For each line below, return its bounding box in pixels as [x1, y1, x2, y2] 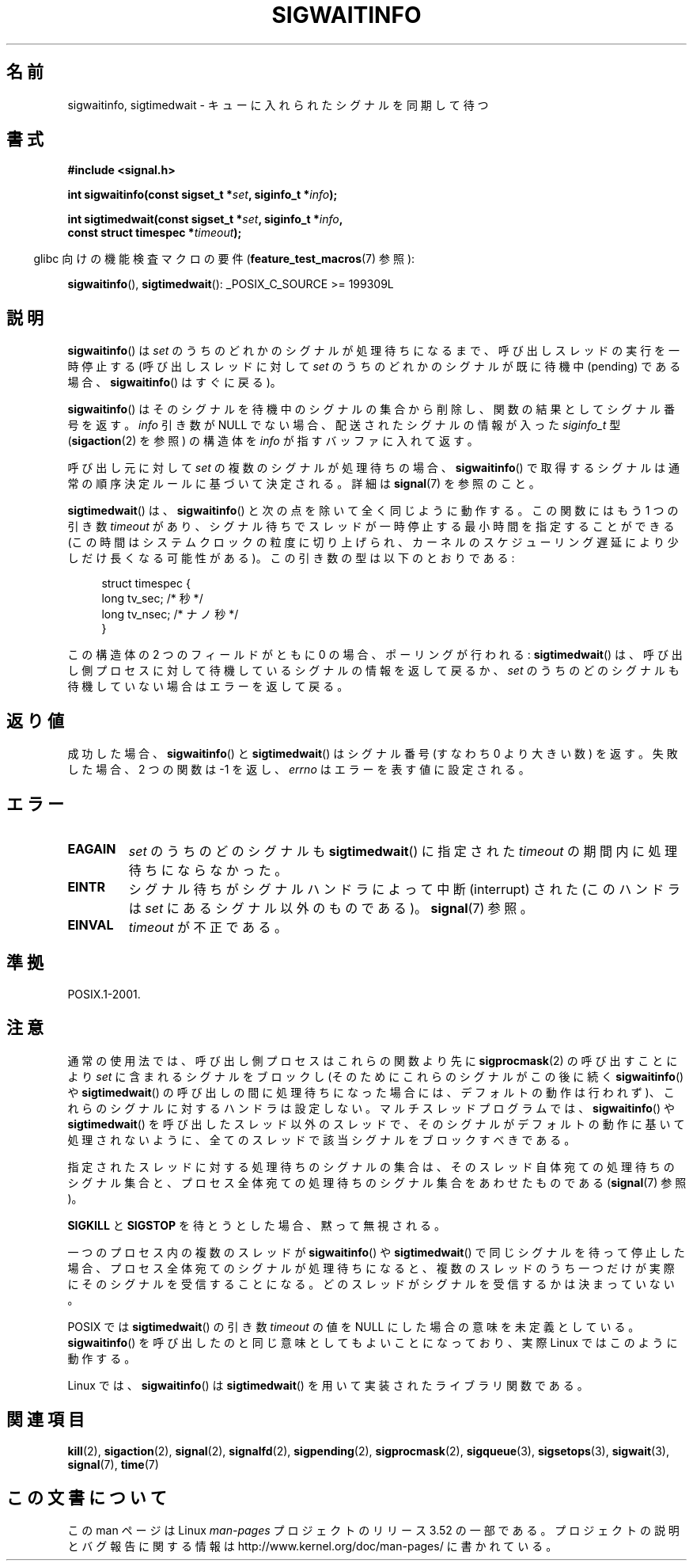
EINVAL [67, 916, 114, 933]
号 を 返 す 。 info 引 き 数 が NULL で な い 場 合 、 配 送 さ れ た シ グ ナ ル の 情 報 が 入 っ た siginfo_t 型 [67, 418, 621, 432]
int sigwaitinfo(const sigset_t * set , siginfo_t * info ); [67, 188, 338, 202]
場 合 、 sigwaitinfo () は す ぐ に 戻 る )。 [67, 375, 282, 390]
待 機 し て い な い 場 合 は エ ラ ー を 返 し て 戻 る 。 [67, 679, 349, 694]
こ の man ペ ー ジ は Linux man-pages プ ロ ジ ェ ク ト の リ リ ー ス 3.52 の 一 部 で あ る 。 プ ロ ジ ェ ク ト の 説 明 [67, 1523, 680, 1538]
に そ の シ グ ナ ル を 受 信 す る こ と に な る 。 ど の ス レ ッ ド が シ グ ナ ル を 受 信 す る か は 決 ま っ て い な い [67, 1276, 675, 1291]
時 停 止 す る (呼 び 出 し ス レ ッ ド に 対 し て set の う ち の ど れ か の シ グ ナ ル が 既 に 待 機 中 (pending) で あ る [67, 359, 681, 374]
